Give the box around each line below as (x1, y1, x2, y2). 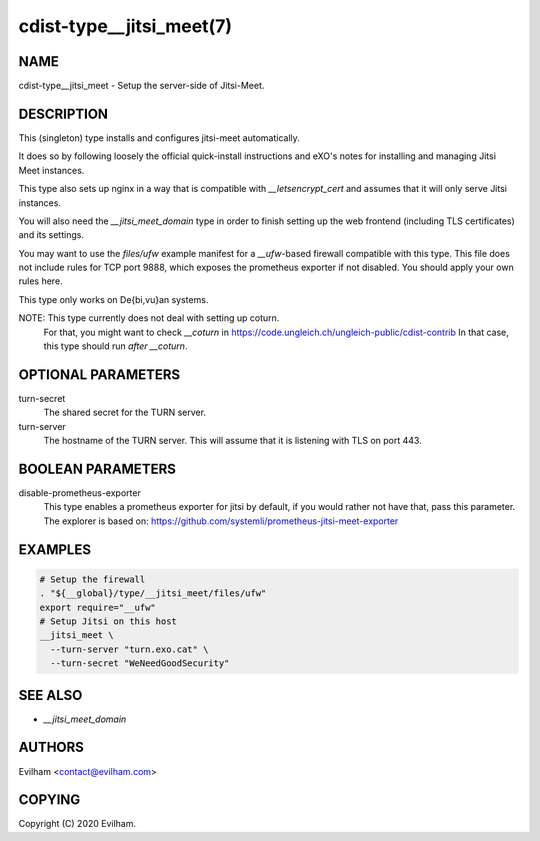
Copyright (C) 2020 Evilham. (18, 818, 137, 830)
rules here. (18, 275, 64, 287)
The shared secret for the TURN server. (43, 406, 207, 419)
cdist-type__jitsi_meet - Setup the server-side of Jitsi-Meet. (18, 80, 265, 92)
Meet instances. (18, 164, 85, 176)
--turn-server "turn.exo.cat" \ (50, 643, 209, 655)
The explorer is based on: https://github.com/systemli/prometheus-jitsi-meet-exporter (43, 515, 399, 527)
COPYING (18, 791, 81, 809)
